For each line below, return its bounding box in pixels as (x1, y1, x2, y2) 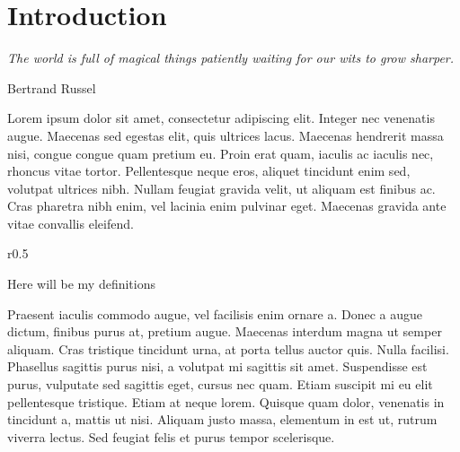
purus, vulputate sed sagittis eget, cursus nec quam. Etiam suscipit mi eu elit (7, 375, 433, 394)
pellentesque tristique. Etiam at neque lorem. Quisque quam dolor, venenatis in (7, 392, 445, 411)
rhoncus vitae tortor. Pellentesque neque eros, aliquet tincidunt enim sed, (7, 161, 411, 180)
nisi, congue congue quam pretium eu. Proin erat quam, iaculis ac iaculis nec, (7, 143, 434, 162)
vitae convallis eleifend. (7, 213, 134, 232)
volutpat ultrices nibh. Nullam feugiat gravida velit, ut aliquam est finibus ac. (7, 178, 436, 197)
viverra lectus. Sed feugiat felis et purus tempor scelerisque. (7, 427, 335, 446)
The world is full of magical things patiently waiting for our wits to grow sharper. (7, 48, 455, 67)
